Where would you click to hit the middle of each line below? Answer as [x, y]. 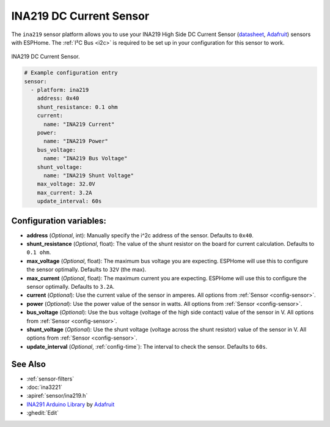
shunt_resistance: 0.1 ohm [78, 107]
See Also [28, 364]
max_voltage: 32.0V [66, 184]
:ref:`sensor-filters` [50, 379]
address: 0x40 [58, 98]
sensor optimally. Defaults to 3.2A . [71, 287]
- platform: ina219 [60, 90]
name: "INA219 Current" [79, 124]
